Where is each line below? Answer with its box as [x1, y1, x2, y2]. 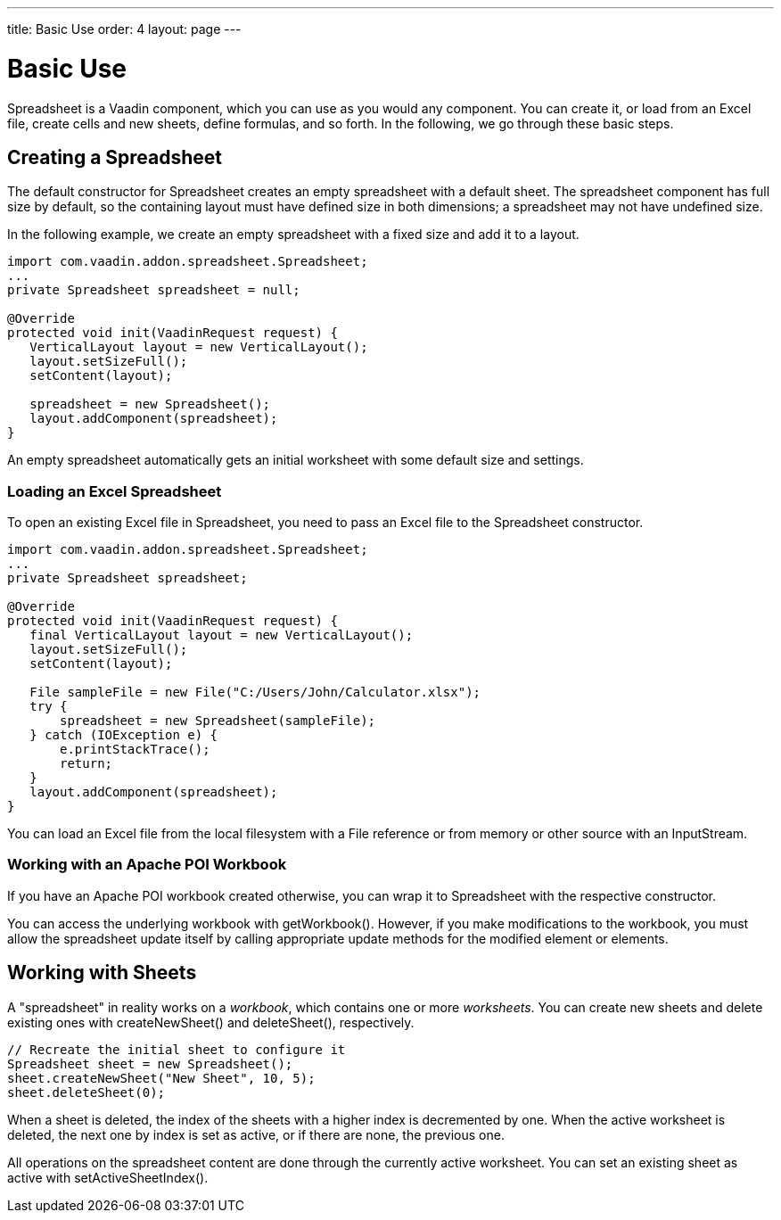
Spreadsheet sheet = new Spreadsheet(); [7, 1056, 293, 1071]
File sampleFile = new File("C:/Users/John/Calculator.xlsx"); [29, 685, 481, 700]
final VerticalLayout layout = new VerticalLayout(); [29, 628, 414, 643]
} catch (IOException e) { [29, 728, 218, 743]
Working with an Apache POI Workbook [7, 855, 287, 874]
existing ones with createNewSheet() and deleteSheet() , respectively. [7, 1014, 415, 1030]
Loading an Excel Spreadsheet [7, 482, 222, 500]
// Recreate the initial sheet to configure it [7, 1042, 346, 1057]
